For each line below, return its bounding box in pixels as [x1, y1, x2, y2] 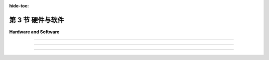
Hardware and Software [9, 29, 60, 35]
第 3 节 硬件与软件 [9, 15, 64, 24]
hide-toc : [9, 3, 29, 8]
